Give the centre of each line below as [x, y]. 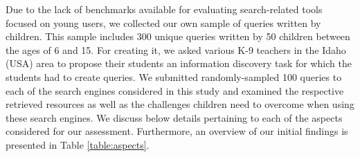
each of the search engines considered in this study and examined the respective [175, 90]
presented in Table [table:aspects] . [78, 144]
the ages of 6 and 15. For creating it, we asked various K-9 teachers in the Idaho [176, 49]
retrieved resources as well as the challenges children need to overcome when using [180, 104]
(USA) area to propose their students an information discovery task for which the [179, 63]
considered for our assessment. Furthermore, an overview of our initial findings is [177, 131]
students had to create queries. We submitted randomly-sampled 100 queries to [174, 76]
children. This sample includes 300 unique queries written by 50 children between [178, 36]
